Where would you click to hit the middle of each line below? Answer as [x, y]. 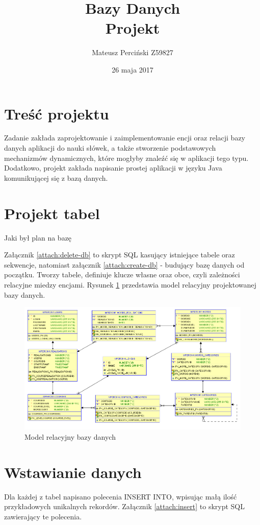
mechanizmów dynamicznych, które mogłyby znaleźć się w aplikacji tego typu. [126, 158]
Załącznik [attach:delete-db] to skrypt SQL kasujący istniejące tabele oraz [120, 255]
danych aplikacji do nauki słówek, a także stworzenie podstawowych [110, 148]
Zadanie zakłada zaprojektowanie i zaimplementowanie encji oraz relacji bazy [125, 138]
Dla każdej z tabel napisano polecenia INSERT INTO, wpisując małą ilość [121, 496]
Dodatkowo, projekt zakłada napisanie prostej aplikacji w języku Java [113, 168]
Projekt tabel [52, 213]
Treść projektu [57, 113]
